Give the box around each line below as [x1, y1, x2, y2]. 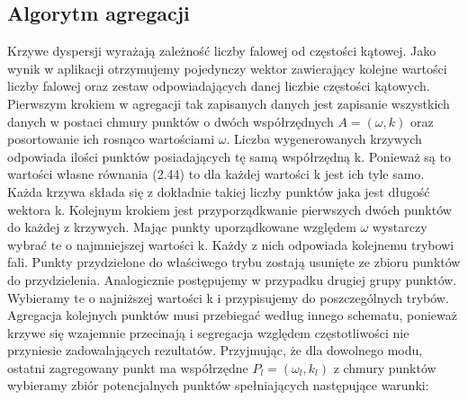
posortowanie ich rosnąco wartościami [7, 129, 215, 148]
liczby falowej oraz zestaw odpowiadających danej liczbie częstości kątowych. [7, 76, 430, 95]
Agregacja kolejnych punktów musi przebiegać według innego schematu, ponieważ [7, 306, 457, 324]
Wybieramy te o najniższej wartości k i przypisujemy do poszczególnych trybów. [7, 288, 449, 307]
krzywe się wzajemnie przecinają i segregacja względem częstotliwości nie [7, 323, 409, 342]
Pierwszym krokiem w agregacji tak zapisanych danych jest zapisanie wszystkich [7, 93, 450, 112]
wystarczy [372, 218, 427, 236]
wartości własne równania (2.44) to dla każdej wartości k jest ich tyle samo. [7, 164, 425, 183]
